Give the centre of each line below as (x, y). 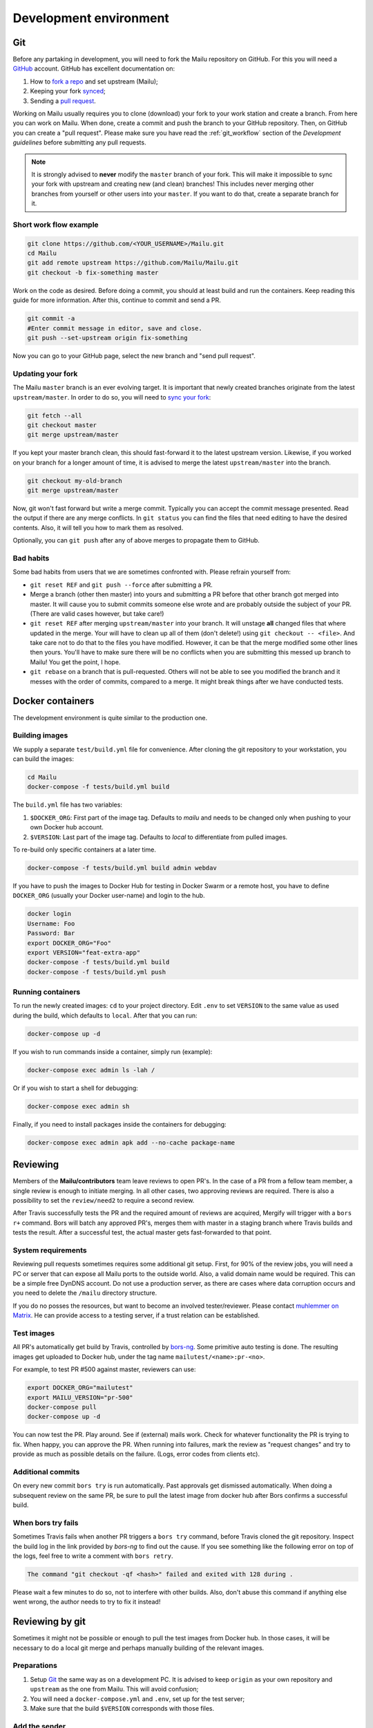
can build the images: (43, 759)
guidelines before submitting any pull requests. (79, 142)
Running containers (47, 992)
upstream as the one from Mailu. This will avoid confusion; (114, 1689)
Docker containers (54, 701)
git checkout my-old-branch (75, 481)
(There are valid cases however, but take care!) (97, 613)
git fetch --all (55, 415)
